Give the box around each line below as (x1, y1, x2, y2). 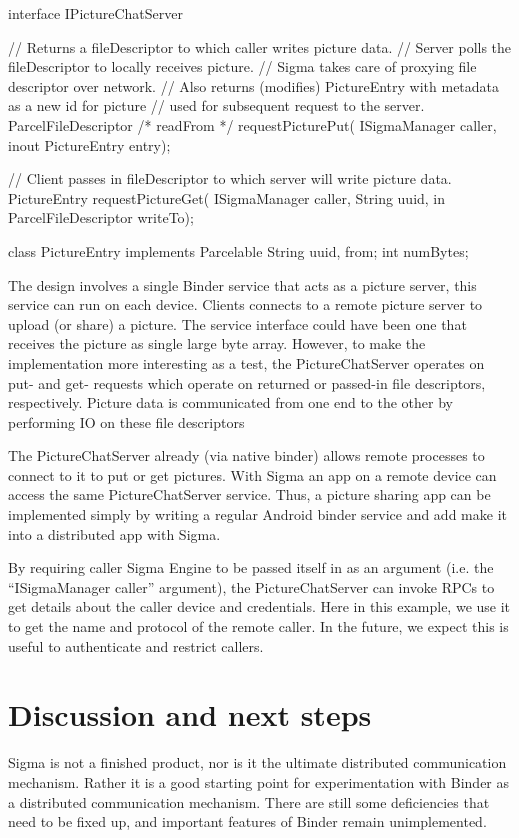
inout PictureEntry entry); (8, 134, 171, 155)
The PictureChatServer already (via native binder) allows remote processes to (8, 445, 485, 466)
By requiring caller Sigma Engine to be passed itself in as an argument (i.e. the (8, 557, 494, 578)
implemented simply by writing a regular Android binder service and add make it (8, 504, 507, 525)
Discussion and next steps (8, 694, 372, 735)
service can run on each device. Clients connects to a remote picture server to (8, 294, 483, 315)
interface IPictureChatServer (8, 3, 183, 23)
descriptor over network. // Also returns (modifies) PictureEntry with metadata (8, 75, 500, 96)
